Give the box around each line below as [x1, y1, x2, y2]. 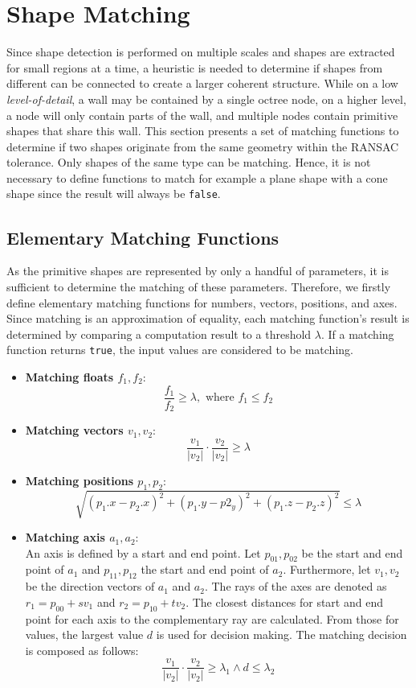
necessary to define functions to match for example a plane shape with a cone [6, 169, 388, 186]
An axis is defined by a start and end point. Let [25, 544, 261, 561]
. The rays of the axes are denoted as [204, 578, 387, 595]
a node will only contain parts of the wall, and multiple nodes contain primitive [6, 106, 398, 123]
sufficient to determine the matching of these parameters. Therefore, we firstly [6, 278, 391, 295]
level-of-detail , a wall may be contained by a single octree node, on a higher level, [6, 90, 406, 107]
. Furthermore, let [283, 561, 371, 578]
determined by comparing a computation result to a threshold [6, 325, 312, 342]
